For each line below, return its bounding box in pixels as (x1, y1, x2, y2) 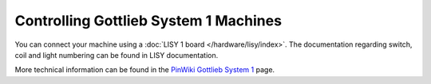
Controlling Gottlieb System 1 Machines (14, 12, 283, 29)
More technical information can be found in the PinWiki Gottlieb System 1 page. (14, 65, 275, 74)
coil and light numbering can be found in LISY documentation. (14, 50, 219, 59)
